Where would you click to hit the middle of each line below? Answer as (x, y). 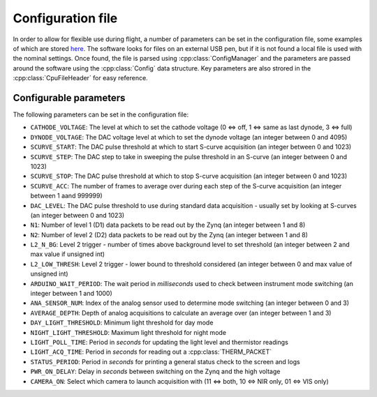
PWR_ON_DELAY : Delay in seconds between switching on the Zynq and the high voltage (155, 372)
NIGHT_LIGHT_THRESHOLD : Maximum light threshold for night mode (128, 332)
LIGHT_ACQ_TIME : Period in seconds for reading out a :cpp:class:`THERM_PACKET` (151, 352)
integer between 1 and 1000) (72, 294)
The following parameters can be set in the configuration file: (101, 114)
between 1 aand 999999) (66, 196)
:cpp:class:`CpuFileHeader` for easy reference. (80, 78)
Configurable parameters (69, 98)
